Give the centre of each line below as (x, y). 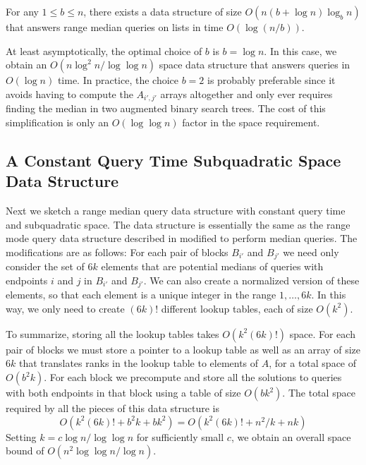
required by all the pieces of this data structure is (113, 408)
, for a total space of (313, 363)
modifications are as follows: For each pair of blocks (117, 252)
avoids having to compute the (69, 93)
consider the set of (45, 266)
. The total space (319, 393)
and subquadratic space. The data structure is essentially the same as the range (178, 224)
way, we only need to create (65, 308)
